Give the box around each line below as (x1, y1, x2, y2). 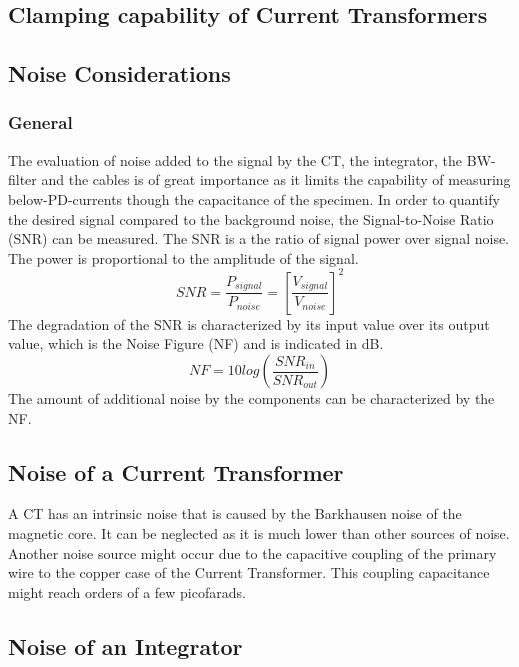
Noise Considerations (8, 58, 231, 89)
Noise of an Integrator (8, 630, 243, 661)
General (8, 110, 73, 135)
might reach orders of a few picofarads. (8, 581, 246, 602)
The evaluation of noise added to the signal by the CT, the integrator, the (8, 149, 463, 170)
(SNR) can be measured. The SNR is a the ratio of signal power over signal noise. (8, 228, 510, 249)
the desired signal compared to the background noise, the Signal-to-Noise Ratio (8, 208, 494, 229)
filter (8, 169, 37, 190)
